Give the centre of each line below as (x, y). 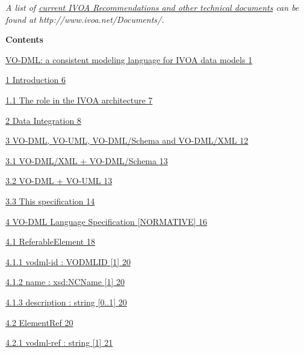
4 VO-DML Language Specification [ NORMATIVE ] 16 (107, 221)
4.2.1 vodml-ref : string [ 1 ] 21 (59, 342)
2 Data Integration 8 (43, 120)
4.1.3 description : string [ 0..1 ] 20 (66, 302)
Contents (24, 39)
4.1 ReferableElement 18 (50, 241)
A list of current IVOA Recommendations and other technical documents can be (152, 7)
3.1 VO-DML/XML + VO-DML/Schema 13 (87, 160)
